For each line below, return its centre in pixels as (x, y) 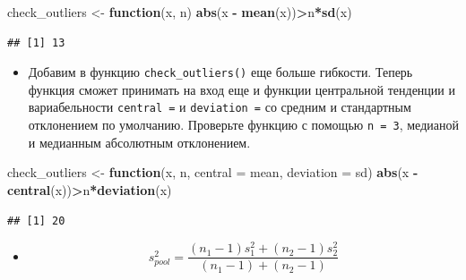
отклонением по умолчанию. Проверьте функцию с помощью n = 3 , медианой (243, 125)
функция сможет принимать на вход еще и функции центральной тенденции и (242, 89)
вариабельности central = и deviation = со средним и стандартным (220, 107)
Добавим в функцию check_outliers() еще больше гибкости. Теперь (220, 72)
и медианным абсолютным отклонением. (139, 142)
